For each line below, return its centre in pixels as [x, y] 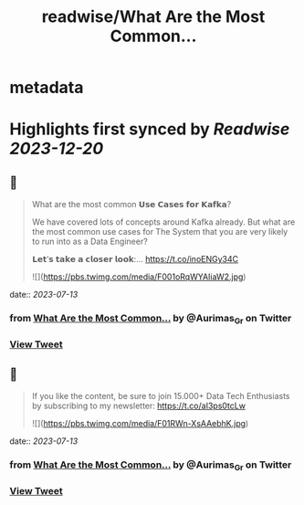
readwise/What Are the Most [153, 17]
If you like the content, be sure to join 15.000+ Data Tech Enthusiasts [161, 396]
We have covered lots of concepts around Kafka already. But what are [163, 222]
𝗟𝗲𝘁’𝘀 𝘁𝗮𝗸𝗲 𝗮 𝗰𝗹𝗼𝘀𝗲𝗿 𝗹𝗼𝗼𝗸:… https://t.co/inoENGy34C [135, 259]
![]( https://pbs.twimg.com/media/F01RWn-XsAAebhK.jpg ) [140, 424]
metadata [47, 88]
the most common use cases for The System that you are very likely [160, 232]
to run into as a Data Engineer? [89, 242]
